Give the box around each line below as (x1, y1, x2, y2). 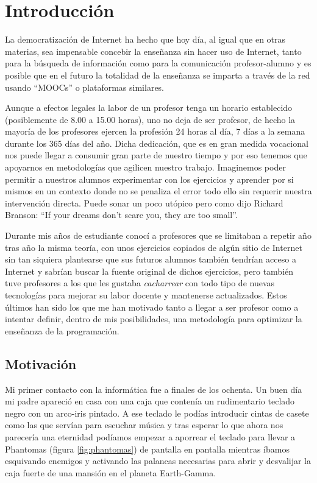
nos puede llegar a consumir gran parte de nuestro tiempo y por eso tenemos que (5, 149, 307, 161)
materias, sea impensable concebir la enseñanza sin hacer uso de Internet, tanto (5, 44, 302, 57)
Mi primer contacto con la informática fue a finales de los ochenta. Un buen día (5, 383, 302, 395)
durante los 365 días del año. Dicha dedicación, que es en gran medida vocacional (5, 136, 308, 149)
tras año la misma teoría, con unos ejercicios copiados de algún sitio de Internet (5, 241, 302, 253)
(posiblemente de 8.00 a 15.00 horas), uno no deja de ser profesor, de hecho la (5, 113, 296, 125)
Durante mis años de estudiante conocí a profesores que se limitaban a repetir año (5, 229, 312, 242)
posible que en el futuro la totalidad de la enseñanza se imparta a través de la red (5, 68, 310, 81)
